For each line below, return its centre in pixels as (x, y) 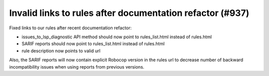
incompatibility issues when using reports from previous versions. (77, 67)
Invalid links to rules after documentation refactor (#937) (129, 13)
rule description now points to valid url (61, 51)
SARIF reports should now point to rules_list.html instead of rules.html (93, 44)
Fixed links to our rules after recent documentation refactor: (70, 28)
